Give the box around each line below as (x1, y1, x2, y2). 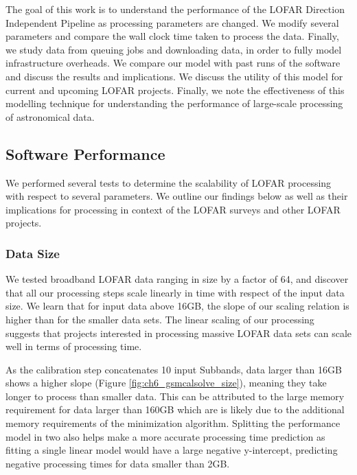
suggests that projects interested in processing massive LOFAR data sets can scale (5, 325, 352, 340)
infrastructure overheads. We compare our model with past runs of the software (5, 56, 341, 70)
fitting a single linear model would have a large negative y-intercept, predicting (5, 443, 338, 457)
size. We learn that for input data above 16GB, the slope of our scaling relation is (5, 299, 349, 313)
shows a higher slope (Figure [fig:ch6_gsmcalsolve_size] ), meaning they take (5, 375, 327, 390)
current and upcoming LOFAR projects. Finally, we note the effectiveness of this (5, 82, 345, 97)
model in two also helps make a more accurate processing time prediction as (5, 429, 325, 443)
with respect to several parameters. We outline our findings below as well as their (5, 189, 348, 203)
